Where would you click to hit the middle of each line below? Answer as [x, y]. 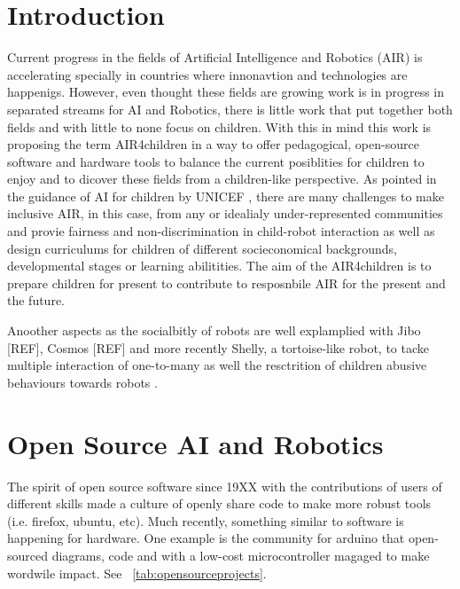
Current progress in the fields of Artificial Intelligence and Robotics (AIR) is [215, 57]
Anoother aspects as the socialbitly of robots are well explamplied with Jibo [214, 330]
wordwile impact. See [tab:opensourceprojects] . [137, 573]
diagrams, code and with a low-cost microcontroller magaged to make [241, 555]
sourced [28, 555]
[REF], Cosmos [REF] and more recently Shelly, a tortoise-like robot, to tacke [218, 347]
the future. [36, 300]
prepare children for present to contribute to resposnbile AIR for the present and [226, 283]
